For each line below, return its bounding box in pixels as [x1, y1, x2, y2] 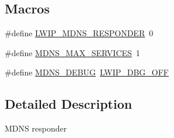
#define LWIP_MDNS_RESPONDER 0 [5, 27, 154, 39]
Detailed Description [5, 95, 133, 113]
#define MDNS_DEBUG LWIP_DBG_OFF [5, 66, 169, 78]
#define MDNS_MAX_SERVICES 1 [5, 46, 140, 58]
